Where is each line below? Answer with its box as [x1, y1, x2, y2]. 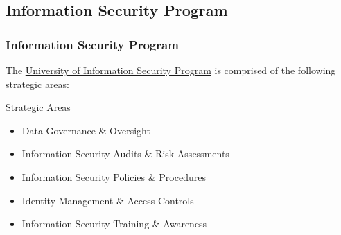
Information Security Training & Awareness [21, 216, 207, 231]
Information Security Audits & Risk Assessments [21, 146, 229, 161]
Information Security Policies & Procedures [21, 169, 206, 184]
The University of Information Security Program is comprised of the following [6, 63, 336, 77]
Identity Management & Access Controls [21, 193, 194, 207]
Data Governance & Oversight [21, 123, 150, 137]
